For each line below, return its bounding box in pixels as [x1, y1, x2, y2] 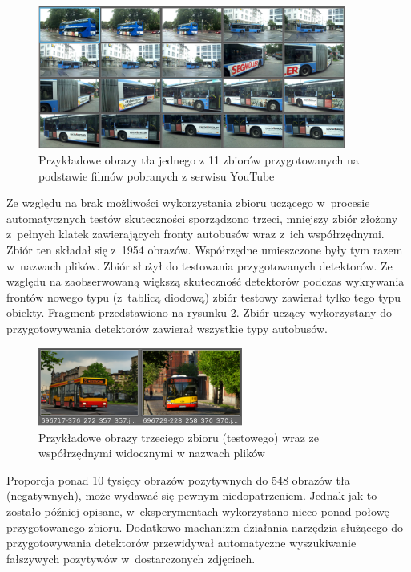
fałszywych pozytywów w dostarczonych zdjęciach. [6, 550, 256, 566]
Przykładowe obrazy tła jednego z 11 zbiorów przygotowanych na [38, 151, 359, 168]
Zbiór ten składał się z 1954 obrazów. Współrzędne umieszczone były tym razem [6, 241, 403, 258]
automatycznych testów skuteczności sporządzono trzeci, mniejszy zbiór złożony [6, 209, 398, 226]
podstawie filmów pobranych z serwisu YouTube [38, 167, 275, 184]
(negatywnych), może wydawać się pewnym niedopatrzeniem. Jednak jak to [6, 487, 377, 504]
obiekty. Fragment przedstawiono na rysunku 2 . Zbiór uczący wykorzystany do [6, 304, 392, 321]
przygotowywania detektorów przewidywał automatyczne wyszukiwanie [6, 534, 357, 551]
